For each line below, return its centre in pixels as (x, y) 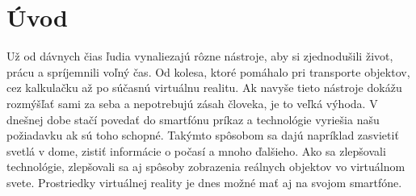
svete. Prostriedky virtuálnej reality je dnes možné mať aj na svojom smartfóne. (204, 182)
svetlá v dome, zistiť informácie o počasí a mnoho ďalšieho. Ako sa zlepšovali (196, 150)
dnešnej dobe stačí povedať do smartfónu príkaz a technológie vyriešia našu (193, 119)
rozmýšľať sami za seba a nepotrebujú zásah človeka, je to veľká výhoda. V (192, 103)
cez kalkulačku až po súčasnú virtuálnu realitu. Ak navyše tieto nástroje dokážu (204, 88)
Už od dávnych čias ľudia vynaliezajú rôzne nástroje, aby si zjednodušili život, (200, 56)
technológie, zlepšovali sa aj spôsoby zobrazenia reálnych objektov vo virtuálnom (206, 167)
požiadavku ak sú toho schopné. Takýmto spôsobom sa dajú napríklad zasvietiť (203, 135)
